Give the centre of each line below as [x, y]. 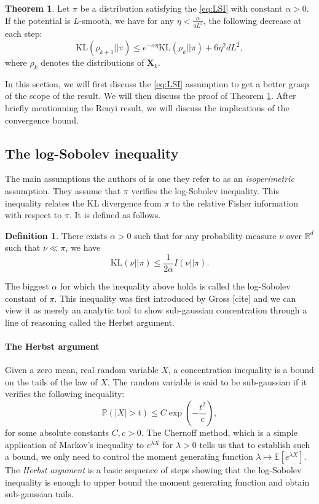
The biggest [27, 286]
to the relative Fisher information [235, 203]
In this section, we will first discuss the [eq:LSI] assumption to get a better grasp [157, 83]
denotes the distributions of [93, 62]
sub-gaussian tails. [39, 494]
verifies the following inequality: [65, 394]
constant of [26, 298]
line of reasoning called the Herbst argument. [90, 322]
